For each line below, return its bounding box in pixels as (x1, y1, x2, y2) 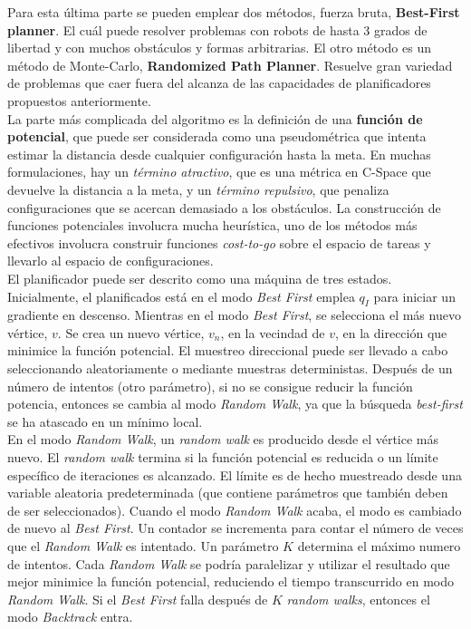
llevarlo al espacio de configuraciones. (7, 251, 214, 270)
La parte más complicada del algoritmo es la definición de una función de (7, 109, 423, 128)
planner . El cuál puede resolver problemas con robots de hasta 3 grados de (7, 20, 428, 39)
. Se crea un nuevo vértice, (57, 323, 205, 342)
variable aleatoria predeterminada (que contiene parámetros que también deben (7, 483, 448, 502)
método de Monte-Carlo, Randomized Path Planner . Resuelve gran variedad (7, 55, 453, 74)
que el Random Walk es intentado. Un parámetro (7, 537, 279, 556)
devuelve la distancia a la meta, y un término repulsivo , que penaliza (7, 179, 389, 198)
